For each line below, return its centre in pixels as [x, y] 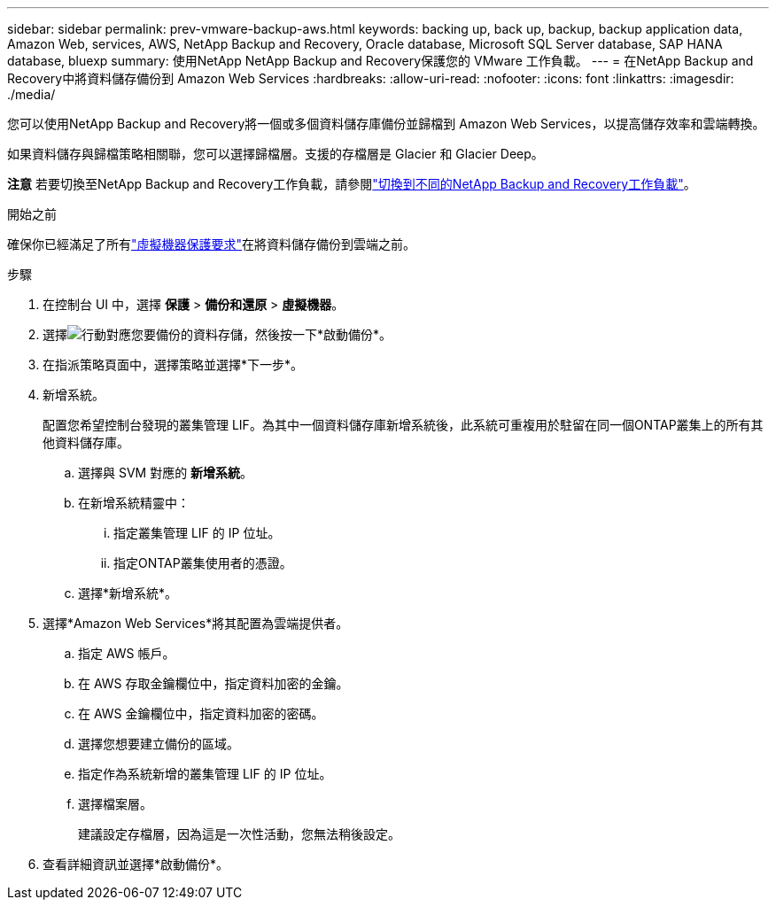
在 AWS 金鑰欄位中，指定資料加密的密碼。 [201, 713]
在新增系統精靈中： [134, 503]
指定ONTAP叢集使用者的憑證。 [203, 563]
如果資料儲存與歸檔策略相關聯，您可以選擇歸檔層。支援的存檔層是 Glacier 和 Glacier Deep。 [275, 154]
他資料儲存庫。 [86, 442]
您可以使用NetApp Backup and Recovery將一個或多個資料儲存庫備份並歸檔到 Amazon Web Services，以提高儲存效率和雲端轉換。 [386, 124]
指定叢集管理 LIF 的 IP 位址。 [197, 533]
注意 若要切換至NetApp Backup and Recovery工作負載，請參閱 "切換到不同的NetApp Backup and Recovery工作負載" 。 [352, 184]
